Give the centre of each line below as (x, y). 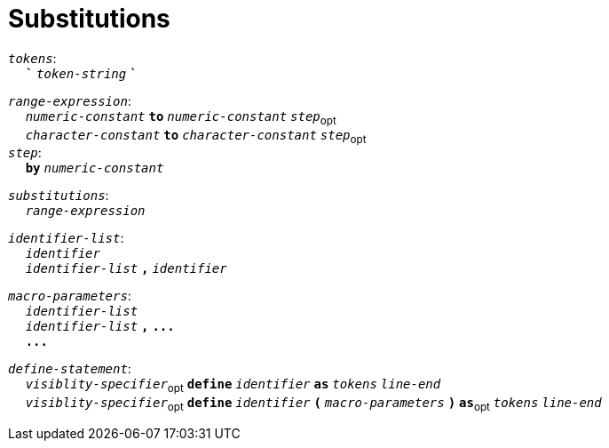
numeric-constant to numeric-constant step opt (181, 118)
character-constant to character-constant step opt (196, 136)
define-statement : (70, 369)
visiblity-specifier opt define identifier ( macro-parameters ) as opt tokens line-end (313, 404)
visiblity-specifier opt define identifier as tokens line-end (233, 386)
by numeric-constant (95, 168)
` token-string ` (81, 73)
